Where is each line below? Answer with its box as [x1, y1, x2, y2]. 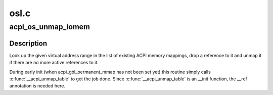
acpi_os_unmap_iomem [9, 22, 90, 31]
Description [9, 39, 48, 47]
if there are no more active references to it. [9, 60, 99, 66]
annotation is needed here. [9, 83, 66, 89]
